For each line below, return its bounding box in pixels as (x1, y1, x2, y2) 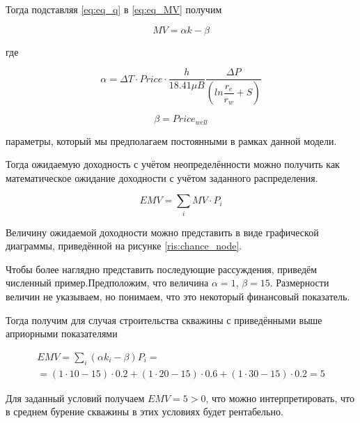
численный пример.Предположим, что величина (6, 275, 209, 290)
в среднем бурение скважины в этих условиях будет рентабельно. (6, 404, 283, 419)
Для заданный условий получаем (6, 390, 145, 405)
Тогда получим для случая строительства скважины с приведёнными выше (6, 312, 322, 327)
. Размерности (269, 275, 329, 290)
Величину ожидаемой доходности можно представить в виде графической (6, 224, 319, 239)
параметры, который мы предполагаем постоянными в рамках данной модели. (6, 133, 337, 148)
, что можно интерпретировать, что (205, 390, 354, 405)
